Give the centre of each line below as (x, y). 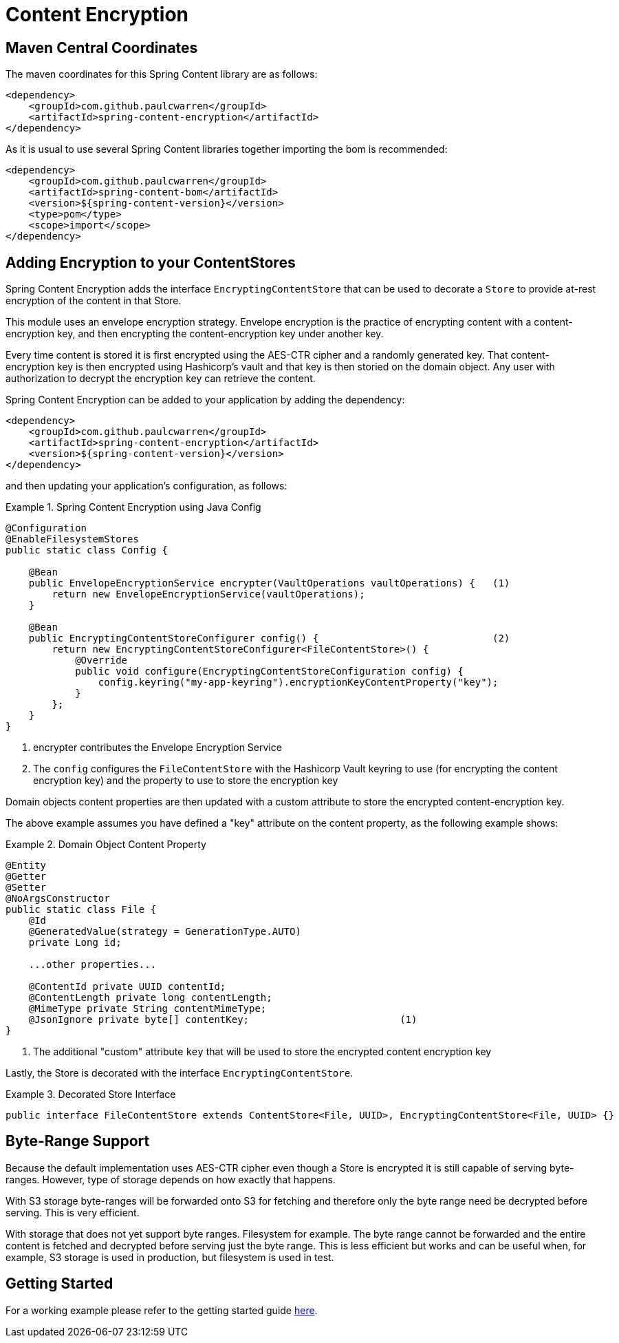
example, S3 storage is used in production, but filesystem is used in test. (170, 1257)
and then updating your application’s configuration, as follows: (146, 486)
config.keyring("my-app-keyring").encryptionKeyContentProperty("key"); (298, 683)
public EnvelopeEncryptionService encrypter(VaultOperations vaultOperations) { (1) (269, 583)
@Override (101, 660)
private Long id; (75, 943)
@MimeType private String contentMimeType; (148, 1009)
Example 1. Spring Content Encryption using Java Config (133, 507)
